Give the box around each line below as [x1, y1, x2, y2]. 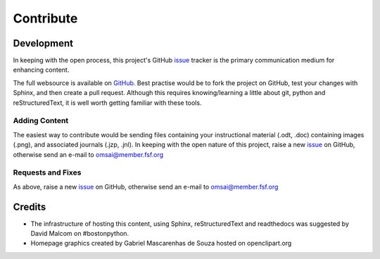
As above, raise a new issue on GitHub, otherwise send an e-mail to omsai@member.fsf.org [13, 182, 279, 191]
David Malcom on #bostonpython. [30, 229, 129, 237]
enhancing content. [13, 65, 70, 74]
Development [13, 37, 74, 49]
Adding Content [13, 116, 69, 126]
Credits [13, 201, 46, 213]
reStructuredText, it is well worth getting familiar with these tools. [13, 99, 202, 107]
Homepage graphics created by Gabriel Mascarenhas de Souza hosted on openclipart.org [30, 239, 292, 248]
